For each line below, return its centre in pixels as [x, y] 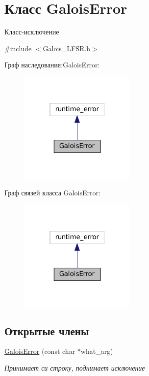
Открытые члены [47, 330]
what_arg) [97, 351]
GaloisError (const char [40, 351]
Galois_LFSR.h [67, 48]
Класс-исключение [32, 32]
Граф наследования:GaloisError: [52, 65]
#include [18, 48]
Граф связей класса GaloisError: [52, 193]
